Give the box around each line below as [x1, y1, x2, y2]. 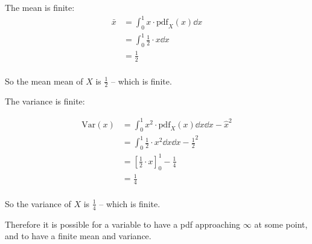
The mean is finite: [5, 1, 75, 13]
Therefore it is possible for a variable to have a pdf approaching [5, 217, 241, 230]
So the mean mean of [5, 74, 83, 87]
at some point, [254, 217, 308, 230]
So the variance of [5, 197, 71, 210]
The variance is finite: [5, 95, 85, 108]
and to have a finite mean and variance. [5, 230, 151, 242]
